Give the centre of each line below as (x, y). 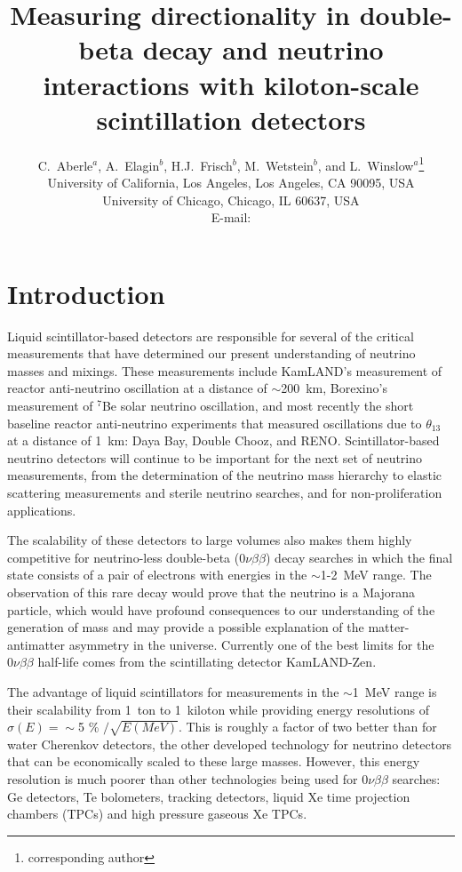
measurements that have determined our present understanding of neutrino (211, 353)
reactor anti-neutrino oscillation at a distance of (137, 388)
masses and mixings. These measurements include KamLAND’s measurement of (225, 370)
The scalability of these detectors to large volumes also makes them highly (210, 540)
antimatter (36, 644)
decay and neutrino (263, 49)
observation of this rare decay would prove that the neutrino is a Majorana (211, 592)
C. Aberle (65, 165)
